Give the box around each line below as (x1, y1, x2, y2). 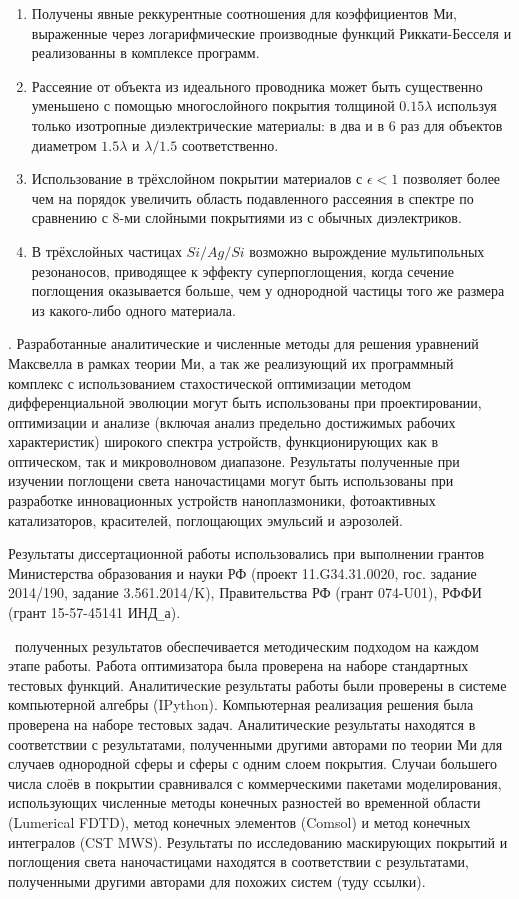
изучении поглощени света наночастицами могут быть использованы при (8, 470, 454, 491)
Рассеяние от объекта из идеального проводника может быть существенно (31, 75, 483, 96)
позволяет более (402, 168, 501, 189)
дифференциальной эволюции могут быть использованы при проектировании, (8, 392, 482, 413)
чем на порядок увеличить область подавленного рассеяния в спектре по (31, 187, 474, 208)
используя (437, 95, 497, 116)
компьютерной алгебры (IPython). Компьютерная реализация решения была (8, 694, 474, 715)
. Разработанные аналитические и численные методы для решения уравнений (8, 333, 479, 354)
